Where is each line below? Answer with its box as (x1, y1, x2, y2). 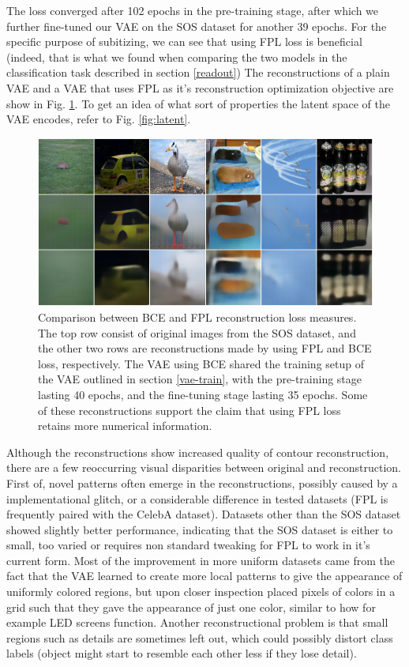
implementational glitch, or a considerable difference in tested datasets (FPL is (6, 490, 388, 507)
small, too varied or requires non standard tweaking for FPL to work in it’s (6, 537, 370, 553)
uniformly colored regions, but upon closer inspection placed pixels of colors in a (6, 583, 396, 600)
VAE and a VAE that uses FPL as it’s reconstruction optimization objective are (6, 79, 394, 96)
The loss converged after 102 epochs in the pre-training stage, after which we (6, 2, 379, 18)
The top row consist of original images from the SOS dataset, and (38, 324, 356, 341)
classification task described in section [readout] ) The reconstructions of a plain (6, 64, 390, 81)
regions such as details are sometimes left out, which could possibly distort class (6, 629, 393, 646)
